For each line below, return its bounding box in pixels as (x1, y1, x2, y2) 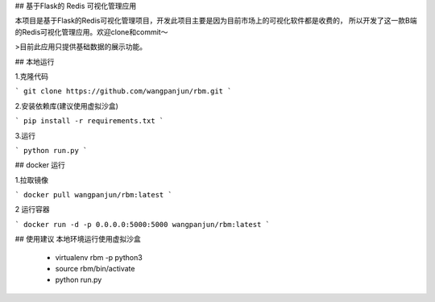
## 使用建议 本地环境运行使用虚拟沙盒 (14, 234, 141, 244)
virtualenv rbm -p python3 (55, 252, 143, 262)
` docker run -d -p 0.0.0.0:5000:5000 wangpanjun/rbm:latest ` (14, 220, 270, 229)
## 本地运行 (14, 56, 55, 66)
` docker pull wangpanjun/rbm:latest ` (14, 190, 172, 200)
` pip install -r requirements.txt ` (14, 117, 164, 126)
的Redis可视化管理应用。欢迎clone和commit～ (14, 27, 168, 36)
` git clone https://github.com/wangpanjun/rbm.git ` (14, 87, 232, 96)
